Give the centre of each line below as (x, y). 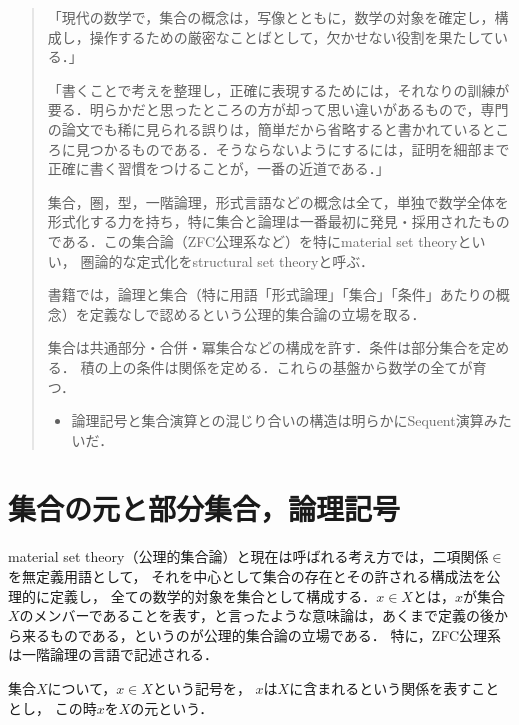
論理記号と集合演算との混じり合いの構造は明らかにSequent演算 (277, 420)
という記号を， (201, 687)
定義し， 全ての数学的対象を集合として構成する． (213, 595)
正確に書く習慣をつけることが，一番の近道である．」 (218, 168)
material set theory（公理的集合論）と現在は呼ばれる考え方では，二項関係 (248, 556)
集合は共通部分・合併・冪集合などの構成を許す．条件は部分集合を (264, 347)
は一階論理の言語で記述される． (113, 654)
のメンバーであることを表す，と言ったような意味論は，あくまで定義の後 (257, 615)
